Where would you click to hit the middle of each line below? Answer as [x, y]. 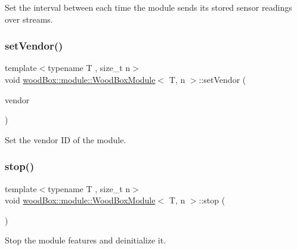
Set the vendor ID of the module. [66, 139]
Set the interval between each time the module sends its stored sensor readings [148, 7]
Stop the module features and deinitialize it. [86, 240]
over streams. [29, 19]
